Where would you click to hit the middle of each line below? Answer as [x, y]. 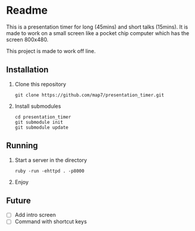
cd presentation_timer [43, 117]
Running [22, 146]
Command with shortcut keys [51, 221]
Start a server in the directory [51, 160]
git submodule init [39, 122]
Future [19, 200]
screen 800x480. [27, 39]
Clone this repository [40, 84]
